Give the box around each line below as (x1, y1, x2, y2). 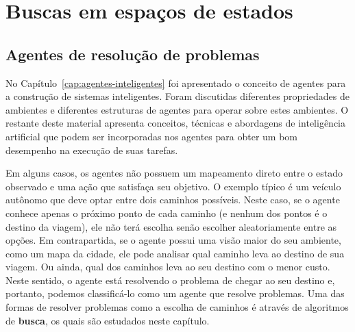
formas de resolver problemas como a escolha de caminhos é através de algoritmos (5, 300, 349, 314)
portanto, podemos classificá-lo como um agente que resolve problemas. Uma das (5, 286, 345, 301)
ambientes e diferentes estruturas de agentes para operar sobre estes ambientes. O (5, 102, 349, 116)
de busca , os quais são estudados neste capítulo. (5, 313, 210, 327)
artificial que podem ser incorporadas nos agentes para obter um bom (5, 129, 297, 143)
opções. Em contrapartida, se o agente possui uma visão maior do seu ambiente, (5, 233, 341, 247)
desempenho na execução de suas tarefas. (5, 142, 178, 157)
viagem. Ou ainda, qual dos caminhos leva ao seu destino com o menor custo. (5, 259, 330, 274)
